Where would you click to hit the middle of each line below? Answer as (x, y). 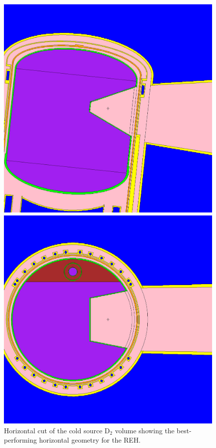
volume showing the (145, 430)
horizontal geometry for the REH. (90, 440)
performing (20, 440)
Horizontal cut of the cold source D (57, 430)
